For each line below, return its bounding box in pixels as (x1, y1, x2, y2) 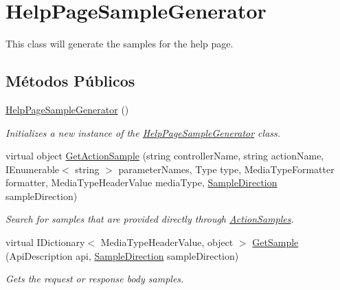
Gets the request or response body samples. (5, 271, 184, 286)
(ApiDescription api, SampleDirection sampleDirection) (5, 248, 239, 263)
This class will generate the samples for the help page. (5, 36, 234, 51)
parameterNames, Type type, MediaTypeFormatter (118, 161, 335, 176)
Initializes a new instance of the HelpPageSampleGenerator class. (5, 125, 281, 140)
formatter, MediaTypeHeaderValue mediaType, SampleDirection (5, 175, 277, 190)
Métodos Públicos (5, 70, 135, 91)
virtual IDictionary (5, 235, 85, 249)
